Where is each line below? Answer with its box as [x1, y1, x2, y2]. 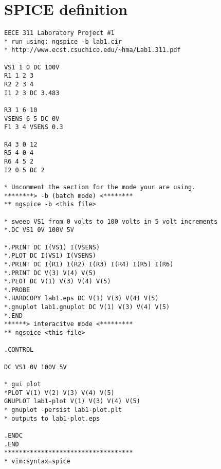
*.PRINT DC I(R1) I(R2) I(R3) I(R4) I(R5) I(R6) [4, 260, 174, 268]
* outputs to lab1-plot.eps [4, 414, 100, 422]
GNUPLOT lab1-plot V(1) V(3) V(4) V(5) [4, 398, 140, 405]
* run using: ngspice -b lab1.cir [4, 38, 122, 45]
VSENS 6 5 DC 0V [4, 115, 60, 122]
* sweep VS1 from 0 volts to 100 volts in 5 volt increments [4, 218, 218, 225]
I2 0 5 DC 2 [4, 166, 45, 174]
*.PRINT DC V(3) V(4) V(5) [4, 269, 96, 277]
